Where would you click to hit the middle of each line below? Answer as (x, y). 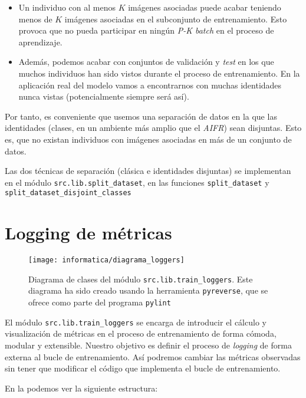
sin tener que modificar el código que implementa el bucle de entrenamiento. (143, 368)
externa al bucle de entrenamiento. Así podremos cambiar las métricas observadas (153, 356)
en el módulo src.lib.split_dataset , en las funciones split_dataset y (137, 182)
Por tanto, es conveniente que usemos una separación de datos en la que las (141, 116)
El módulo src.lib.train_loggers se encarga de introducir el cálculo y (136, 322)
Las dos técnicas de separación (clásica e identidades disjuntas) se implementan (148, 171)
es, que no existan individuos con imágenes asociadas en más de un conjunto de (148, 139)
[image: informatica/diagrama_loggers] (106, 260)
